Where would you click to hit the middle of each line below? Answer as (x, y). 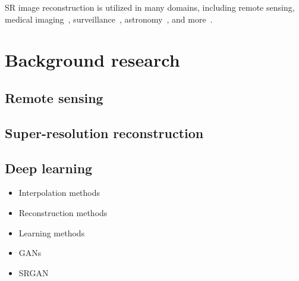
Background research (92, 60)
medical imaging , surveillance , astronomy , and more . (109, 19)
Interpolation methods (59, 193)
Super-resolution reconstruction (104, 132)
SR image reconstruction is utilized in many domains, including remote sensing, (150, 7)
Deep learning (49, 168)
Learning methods (52, 232)
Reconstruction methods (63, 212)
